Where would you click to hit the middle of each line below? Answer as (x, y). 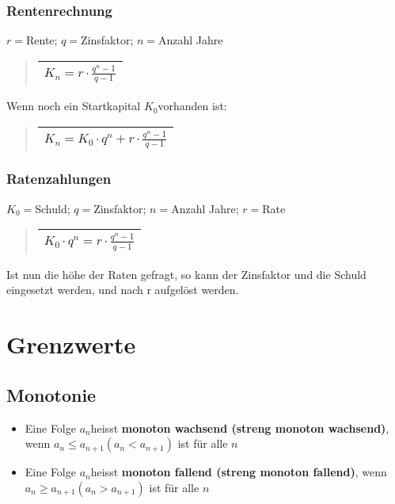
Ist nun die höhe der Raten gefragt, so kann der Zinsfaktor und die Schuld (186, 274)
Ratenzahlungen (59, 179)
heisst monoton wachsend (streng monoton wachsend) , (240, 428)
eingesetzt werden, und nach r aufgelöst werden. (123, 290)
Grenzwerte (71, 344)
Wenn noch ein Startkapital (74, 106)
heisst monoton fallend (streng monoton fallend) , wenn (239, 472)
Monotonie (51, 394)
